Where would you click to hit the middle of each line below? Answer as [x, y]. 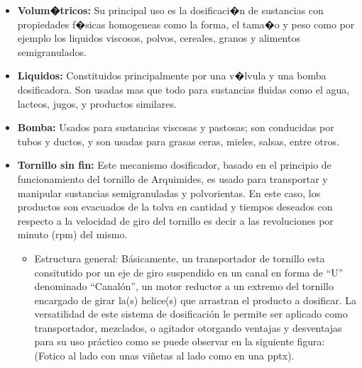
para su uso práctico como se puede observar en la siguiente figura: [180, 341]
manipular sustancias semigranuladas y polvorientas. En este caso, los [169, 193]
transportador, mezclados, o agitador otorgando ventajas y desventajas [188, 327]
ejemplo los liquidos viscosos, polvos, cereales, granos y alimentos [159, 38]
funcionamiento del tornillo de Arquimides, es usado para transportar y [172, 178]
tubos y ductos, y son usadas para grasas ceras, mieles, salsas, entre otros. [178, 141]
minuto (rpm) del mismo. [72, 234]
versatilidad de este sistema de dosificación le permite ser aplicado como [191, 314]
